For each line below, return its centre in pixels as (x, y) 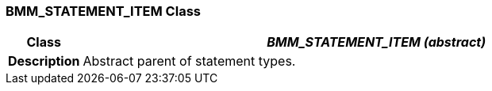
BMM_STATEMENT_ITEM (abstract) (377, 42)
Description (44, 61)
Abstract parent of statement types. (189, 61)
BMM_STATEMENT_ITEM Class (103, 11)
